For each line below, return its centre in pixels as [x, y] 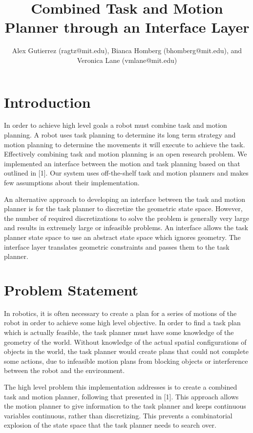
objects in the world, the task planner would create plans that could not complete [126, 351]
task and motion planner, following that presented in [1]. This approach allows [121, 396]
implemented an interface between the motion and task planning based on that [122, 163]
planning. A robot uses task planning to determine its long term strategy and [120, 135]
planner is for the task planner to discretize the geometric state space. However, [123, 208]
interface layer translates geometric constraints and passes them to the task [117, 246]
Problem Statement [71, 289]
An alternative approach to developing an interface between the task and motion [125, 199]
